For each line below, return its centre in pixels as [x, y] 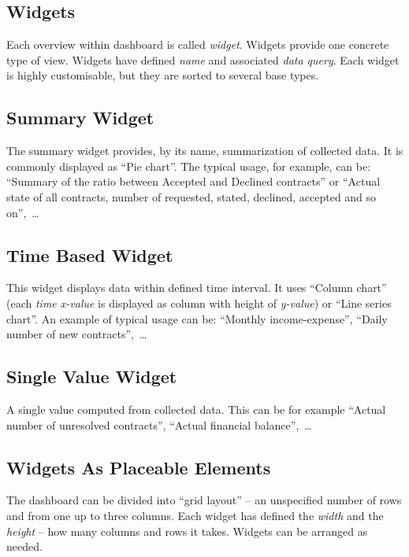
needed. [24, 546]
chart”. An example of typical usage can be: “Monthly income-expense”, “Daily [197, 318]
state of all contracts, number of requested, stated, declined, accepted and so [191, 196]
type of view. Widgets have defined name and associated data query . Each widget [203, 59]
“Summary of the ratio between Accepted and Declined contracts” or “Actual [193, 181]
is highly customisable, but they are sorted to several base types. [163, 75]
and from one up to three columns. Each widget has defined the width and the [195, 515]
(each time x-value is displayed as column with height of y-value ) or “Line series [199, 302]
